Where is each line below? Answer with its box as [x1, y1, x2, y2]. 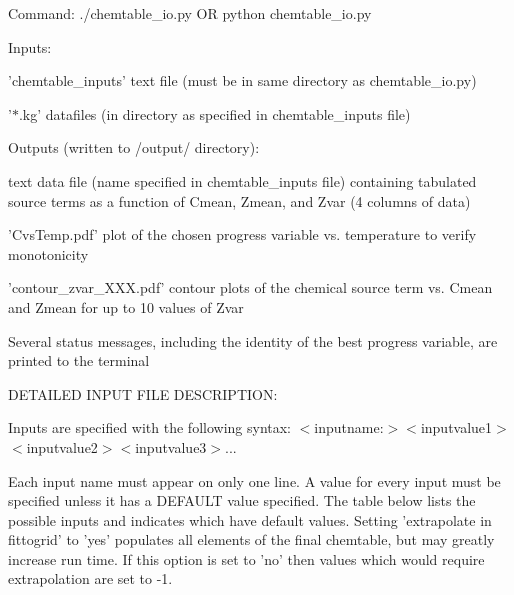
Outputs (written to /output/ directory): [8, 137, 260, 158]
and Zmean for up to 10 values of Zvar [8, 296, 244, 317]
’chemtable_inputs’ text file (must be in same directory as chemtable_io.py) [8, 70, 477, 91]
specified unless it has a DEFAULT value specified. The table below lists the [8, 490, 476, 511]
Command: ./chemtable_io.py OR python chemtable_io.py [8, 3, 372, 23]
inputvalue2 [26, 436, 98, 457]
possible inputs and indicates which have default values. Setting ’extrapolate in [8, 509, 492, 530]
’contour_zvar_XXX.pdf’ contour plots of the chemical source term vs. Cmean [8, 277, 493, 298]
